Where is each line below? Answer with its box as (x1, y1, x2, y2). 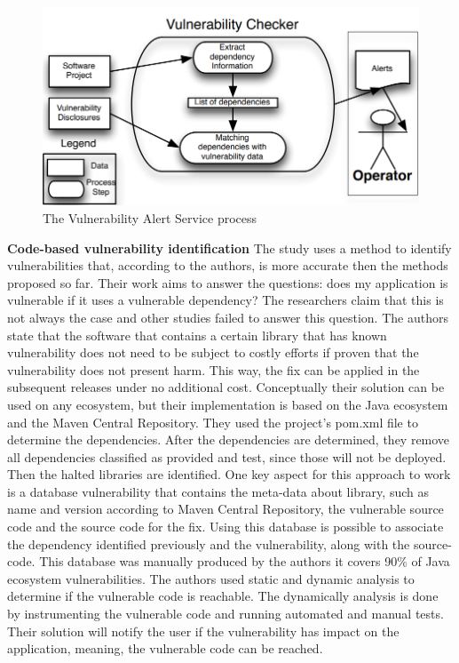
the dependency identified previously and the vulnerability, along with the (7, 534, 410, 553)
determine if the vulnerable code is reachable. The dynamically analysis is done (7, 587, 439, 605)
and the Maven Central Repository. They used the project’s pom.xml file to (7, 412, 418, 431)
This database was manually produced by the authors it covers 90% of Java (39, 552, 450, 571)
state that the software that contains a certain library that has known (7, 325, 387, 344)
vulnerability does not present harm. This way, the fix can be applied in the (7, 360, 420, 379)
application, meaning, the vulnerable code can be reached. (7, 639, 323, 658)
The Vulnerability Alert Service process (43, 208, 257, 227)
